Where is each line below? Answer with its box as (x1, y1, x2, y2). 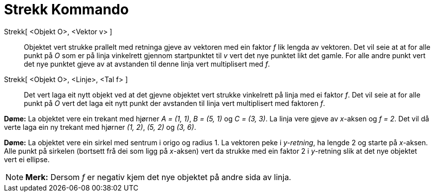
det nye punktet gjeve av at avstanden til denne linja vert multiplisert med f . (24, 59, 270, 68)
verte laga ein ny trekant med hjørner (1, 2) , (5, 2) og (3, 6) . (4, 122, 196, 131)
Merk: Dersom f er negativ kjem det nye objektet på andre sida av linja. (25, 172, 291, 182)
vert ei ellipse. (4, 155, 50, 164)
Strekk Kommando (4, 1, 129, 18)
